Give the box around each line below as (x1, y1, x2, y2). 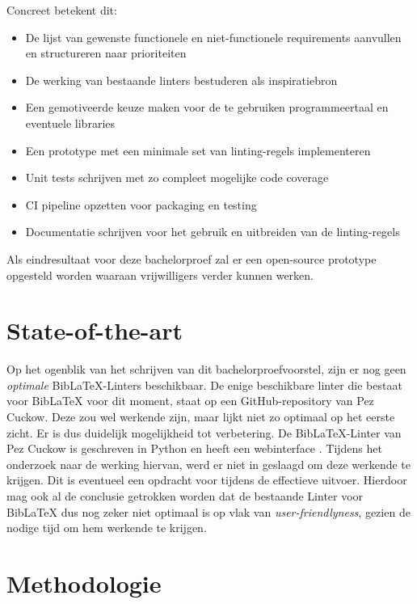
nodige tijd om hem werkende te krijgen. (6, 519, 207, 536)
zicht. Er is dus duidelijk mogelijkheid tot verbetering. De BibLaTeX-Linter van (6, 424, 402, 441)
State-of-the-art (6, 314, 183, 347)
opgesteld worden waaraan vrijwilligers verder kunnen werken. (6, 266, 314, 283)
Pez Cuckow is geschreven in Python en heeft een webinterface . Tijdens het (6, 440, 382, 457)
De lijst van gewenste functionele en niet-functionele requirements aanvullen (25, 28, 402, 45)
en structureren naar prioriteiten (25, 44, 187, 61)
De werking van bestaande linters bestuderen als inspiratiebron (25, 71, 338, 88)
